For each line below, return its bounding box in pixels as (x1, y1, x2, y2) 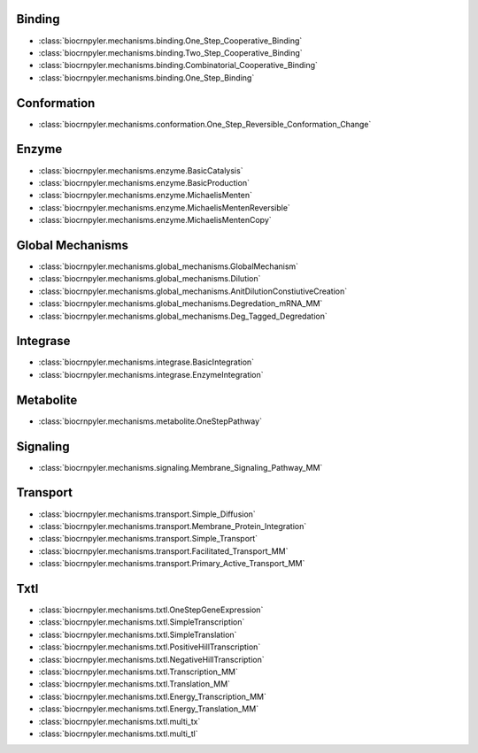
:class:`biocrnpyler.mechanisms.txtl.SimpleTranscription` (38, 617, 245, 627)
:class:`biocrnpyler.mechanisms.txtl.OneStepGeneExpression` (38, 604, 264, 615)
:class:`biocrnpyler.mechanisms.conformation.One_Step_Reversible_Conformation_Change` (38, 119, 372, 129)
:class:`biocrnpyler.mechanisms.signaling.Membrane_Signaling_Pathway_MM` (38, 462, 323, 473)
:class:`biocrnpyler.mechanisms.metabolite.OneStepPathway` (38, 416, 263, 426)
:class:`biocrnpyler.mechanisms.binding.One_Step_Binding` (38, 72, 255, 83)
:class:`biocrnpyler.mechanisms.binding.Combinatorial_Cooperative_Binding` (38, 60, 319, 71)
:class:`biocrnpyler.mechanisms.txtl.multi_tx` (38, 716, 201, 726)
